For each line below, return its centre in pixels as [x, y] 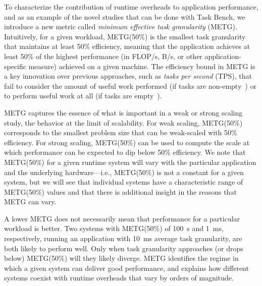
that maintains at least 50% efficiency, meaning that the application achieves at [127, 46]
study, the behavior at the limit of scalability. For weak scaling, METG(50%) [123, 122]
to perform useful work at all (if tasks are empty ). [83, 96]
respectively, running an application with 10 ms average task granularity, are [123, 238]
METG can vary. [30, 202]
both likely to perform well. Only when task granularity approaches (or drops [124, 248]
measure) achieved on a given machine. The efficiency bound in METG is [142, 66]
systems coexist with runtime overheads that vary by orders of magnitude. [119, 278]
